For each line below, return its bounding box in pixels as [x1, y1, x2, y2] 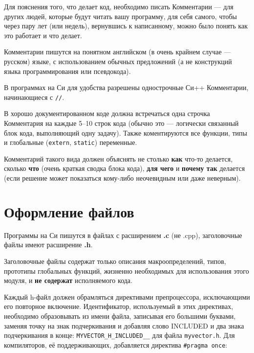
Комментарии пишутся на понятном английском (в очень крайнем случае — [4, 47, 231, 57]
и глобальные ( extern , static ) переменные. [4, 137, 137, 147]
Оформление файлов [4, 201, 134, 221]
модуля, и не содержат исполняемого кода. [4, 275, 132, 285]
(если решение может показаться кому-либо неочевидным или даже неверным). [4, 173, 241, 183]
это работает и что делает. [4, 30, 82, 40]
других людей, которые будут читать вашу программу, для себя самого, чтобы [4, 11, 237, 21]
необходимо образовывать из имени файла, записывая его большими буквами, [4, 310, 236, 321]
